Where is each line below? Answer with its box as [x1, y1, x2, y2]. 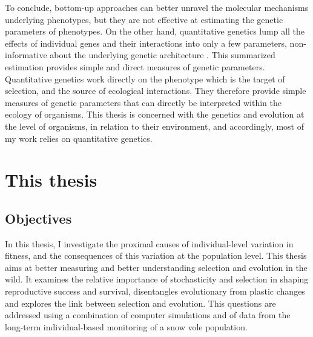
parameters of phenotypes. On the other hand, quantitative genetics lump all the [5, 25, 305, 38]
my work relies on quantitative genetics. [5, 132, 153, 144]
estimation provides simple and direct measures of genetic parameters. [5, 60, 265, 73]
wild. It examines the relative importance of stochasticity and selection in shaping [5, 273, 309, 285]
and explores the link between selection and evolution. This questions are [5, 296, 276, 309]
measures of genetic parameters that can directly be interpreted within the [5, 96, 282, 108]
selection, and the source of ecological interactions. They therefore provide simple [5, 84, 306, 97]
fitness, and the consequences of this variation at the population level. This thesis [5, 249, 307, 262]
